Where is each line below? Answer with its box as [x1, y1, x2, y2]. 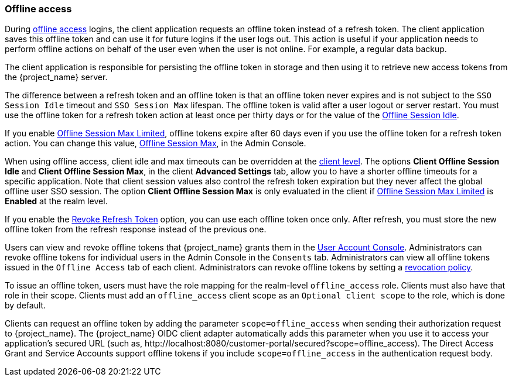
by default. [5, 300, 46, 311]
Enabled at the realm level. [5, 196, 108, 207]
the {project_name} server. [5, 72, 108, 83]
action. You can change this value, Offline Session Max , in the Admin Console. [5, 138, 306, 149]
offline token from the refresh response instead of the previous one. [5, 224, 267, 235]
